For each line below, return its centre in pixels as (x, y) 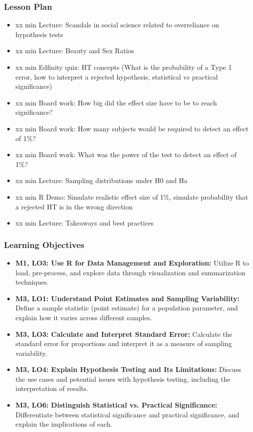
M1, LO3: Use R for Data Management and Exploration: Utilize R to (132, 262)
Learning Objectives (44, 244)
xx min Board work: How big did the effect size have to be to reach (116, 102)
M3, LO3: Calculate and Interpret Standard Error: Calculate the (124, 334)
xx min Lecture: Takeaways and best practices (84, 223)
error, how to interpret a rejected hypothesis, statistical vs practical (116, 76)
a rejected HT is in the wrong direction (74, 206)
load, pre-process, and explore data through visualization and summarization (130, 272)
